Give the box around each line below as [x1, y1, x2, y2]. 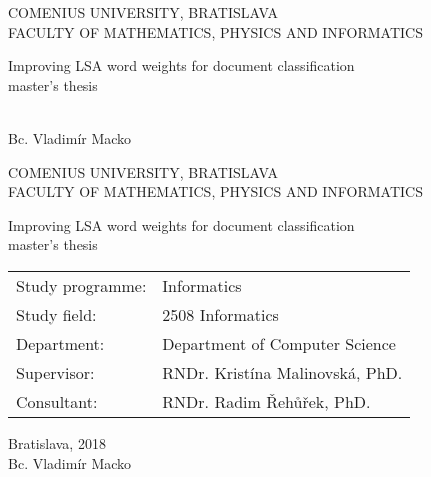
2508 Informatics [162, 302, 279, 326]
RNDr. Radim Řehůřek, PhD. [162, 389, 371, 413]
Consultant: [16, 389, 98, 413]
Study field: [16, 302, 97, 326]
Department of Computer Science [162, 331, 396, 355]
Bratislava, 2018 [8, 432, 106, 453]
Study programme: [16, 273, 147, 297]
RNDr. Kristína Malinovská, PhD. [162, 360, 403, 384]
